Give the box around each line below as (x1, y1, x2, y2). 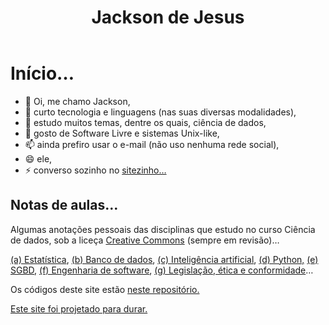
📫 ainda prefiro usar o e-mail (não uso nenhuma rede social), (24, 138, 280, 150)
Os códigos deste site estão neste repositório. (10, 283, 200, 295)
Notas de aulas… (10, 197, 119, 214)
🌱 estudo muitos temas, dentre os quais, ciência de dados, (24, 116, 267, 128)
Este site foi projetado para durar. (10, 302, 148, 315)
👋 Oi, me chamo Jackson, (24, 95, 131, 107)
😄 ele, (24, 152, 53, 165)
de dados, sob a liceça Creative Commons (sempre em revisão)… (10, 234, 280, 246)
